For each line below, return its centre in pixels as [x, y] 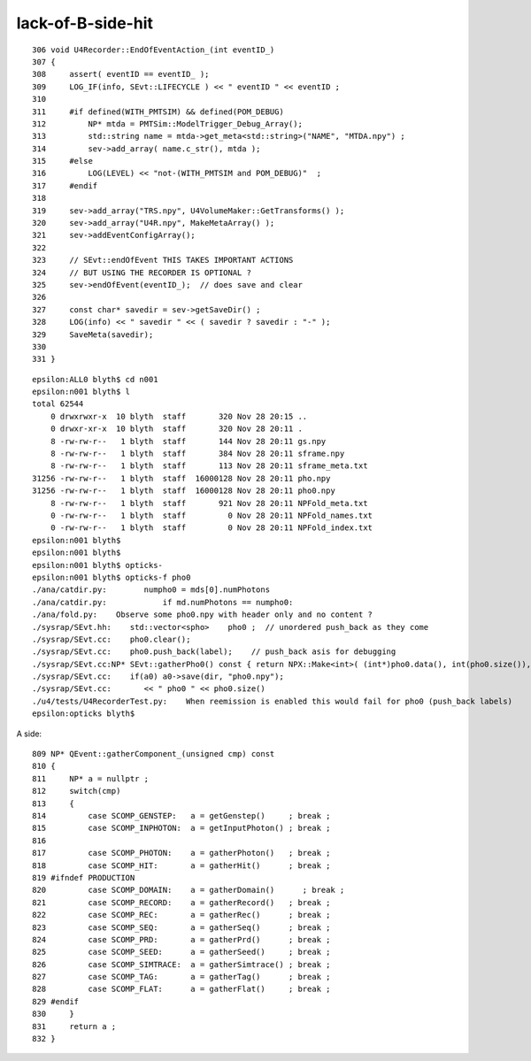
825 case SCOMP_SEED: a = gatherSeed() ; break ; [181, 952]
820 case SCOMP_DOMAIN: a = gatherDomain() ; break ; [189, 890]
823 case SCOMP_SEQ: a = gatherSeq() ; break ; [181, 927]
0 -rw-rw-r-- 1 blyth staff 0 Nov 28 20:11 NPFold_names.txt [212, 515]
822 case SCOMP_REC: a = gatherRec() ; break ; [181, 915]
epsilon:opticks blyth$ [84, 714]
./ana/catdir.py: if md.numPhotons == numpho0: [163, 602]
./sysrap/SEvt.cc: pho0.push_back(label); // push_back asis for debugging [214, 652]
